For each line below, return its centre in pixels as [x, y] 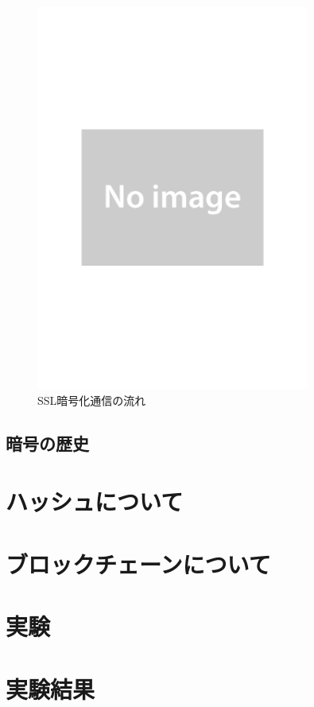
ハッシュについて [95, 501]
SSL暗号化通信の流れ [92, 400]
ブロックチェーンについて [138, 563]
